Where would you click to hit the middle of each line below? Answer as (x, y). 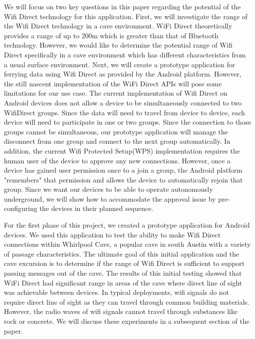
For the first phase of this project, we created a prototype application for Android (127, 225)
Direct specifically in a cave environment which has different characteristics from (125, 54)
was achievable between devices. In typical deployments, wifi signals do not (116, 292)
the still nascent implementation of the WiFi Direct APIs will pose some (113, 83)
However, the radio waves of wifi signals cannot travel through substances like (121, 311)
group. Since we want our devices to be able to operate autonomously (109, 189)
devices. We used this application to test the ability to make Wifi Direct (112, 234)
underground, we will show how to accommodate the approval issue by (110, 198)
